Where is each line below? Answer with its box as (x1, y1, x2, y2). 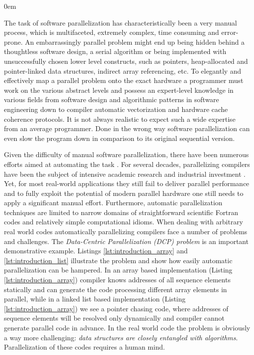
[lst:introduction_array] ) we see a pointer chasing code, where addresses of (4, 303, 228, 313)
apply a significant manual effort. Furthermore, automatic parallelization (4, 197, 223, 208)
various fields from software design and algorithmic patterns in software (4, 94, 219, 105)
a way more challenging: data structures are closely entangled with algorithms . (4, 332, 238, 342)
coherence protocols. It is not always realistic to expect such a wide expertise (4, 113, 236, 124)
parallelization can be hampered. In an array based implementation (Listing (4, 265, 232, 275)
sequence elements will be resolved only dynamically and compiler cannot (4, 313, 225, 323)
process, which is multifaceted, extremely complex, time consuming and (4, 27, 219, 37)
